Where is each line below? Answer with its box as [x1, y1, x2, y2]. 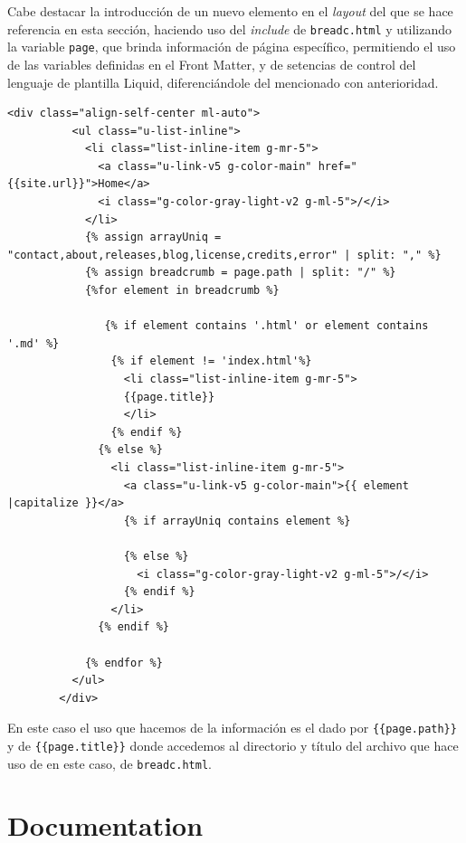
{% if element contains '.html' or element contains [104, 319, 429, 333]
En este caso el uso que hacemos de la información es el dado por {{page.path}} [7, 718, 457, 737]
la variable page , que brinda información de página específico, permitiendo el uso [7, 37, 456, 56]
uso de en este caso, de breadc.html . [7, 753, 212, 772]
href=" [318, 159, 357, 173]
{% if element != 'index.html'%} [110, 355, 312, 368]
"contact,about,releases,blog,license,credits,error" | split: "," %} [7, 248, 442, 261]
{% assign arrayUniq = [84, 231, 222, 244]
